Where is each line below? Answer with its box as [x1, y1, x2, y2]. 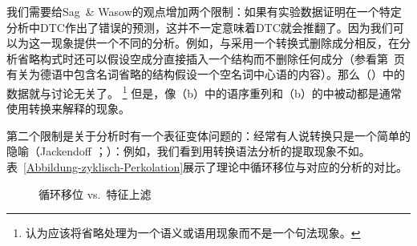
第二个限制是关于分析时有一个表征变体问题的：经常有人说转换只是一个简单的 [6, 127, 411, 143]
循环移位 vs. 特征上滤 [38, 185, 152, 202]
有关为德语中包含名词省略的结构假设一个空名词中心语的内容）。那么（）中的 [6, 66, 405, 83]
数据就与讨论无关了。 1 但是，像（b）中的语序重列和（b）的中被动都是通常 [6, 82, 402, 101]
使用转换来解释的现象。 [6, 100, 130, 117]
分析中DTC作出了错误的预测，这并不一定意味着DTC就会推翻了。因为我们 [6, 18, 393, 35]
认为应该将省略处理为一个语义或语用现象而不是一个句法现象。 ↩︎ [25, 224, 361, 241]
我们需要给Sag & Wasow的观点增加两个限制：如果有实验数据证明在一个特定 [6, 3, 402, 19]
